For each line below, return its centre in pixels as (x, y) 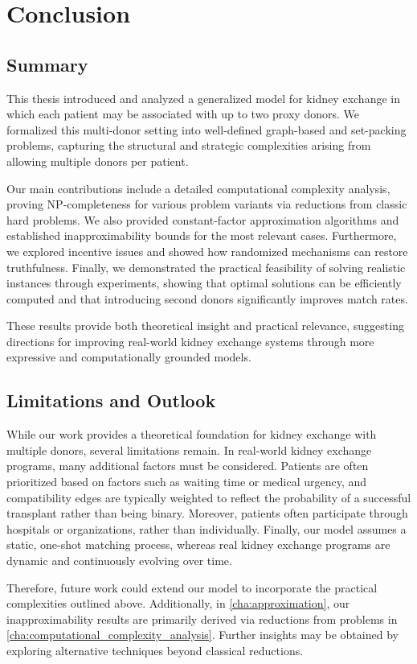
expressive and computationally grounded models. (129, 357)
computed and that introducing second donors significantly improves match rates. (207, 298)
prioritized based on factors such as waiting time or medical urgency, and (187, 482)
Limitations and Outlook (111, 400)
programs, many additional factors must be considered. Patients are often (188, 466)
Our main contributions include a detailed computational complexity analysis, (198, 188)
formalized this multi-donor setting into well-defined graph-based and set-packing (206, 129)
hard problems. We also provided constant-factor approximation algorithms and (203, 219)
